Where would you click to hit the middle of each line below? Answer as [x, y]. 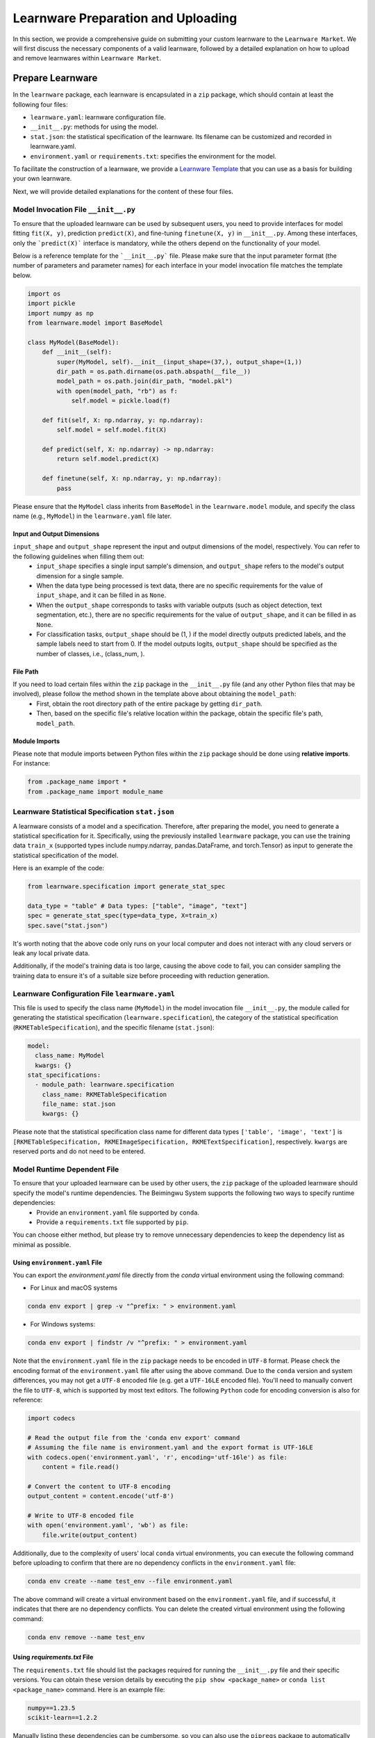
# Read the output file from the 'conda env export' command [134, 1438]
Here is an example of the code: [58, 868]
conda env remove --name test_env [86, 1637]
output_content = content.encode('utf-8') [101, 1496]
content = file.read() [81, 1467]
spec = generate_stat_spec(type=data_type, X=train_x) [123, 916]
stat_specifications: [64, 1075]
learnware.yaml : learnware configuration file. [98, 117]
